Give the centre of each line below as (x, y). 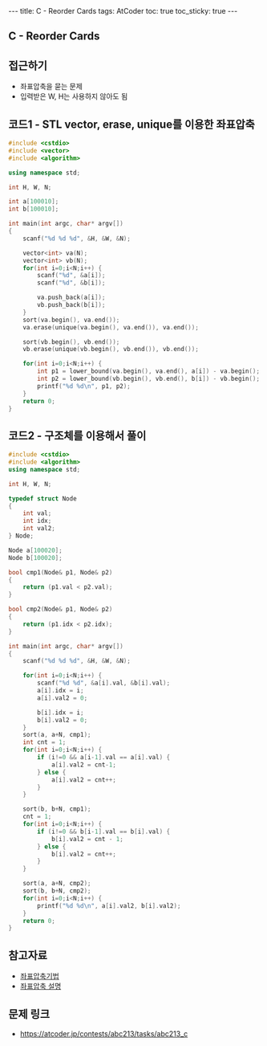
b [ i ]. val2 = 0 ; (63, 720)
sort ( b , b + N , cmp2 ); (57, 891)
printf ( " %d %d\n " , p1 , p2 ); (84, 386)
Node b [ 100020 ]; (35, 558)
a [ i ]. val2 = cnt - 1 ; (83, 765)
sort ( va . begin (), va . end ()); (71, 320)
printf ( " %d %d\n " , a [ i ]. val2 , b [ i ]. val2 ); (109, 905)
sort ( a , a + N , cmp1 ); (57, 735)
